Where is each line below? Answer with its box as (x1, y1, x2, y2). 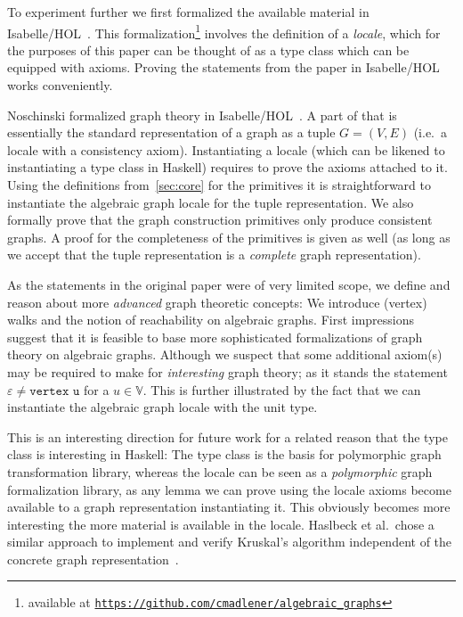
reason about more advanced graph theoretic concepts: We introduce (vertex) (7, 292, 427, 311)
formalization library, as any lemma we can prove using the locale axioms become (7, 480, 451, 498)
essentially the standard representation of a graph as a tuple (7, 123, 336, 142)
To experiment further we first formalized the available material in (7, 3, 370, 21)
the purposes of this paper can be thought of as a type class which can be (7, 40, 410, 59)
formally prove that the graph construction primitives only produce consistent (7, 210, 433, 229)
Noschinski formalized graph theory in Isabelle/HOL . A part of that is (7, 105, 397, 124)
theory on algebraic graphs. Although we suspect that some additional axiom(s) (7, 345, 443, 364)
